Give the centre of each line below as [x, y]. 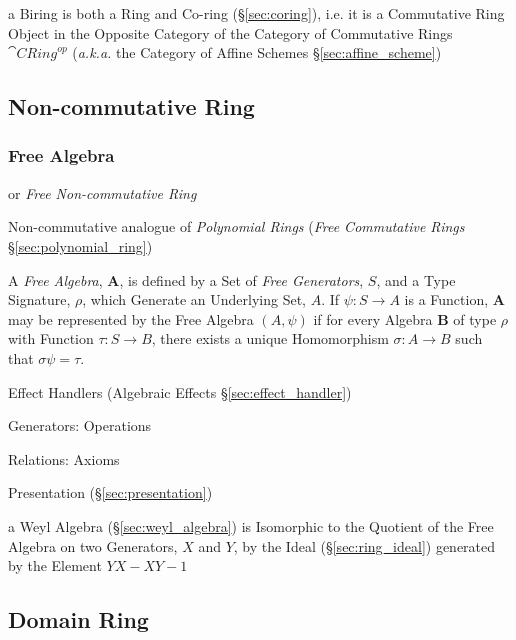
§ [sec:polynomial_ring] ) [80, 245]
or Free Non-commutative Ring [102, 192]
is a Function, [446, 299]
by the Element [55, 565]
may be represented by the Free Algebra [131, 318]
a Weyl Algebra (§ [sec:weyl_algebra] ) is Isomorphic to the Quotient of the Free [251, 525]
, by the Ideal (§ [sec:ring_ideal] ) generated [364, 545]
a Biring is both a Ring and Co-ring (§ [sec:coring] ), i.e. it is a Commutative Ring [256, 13]
